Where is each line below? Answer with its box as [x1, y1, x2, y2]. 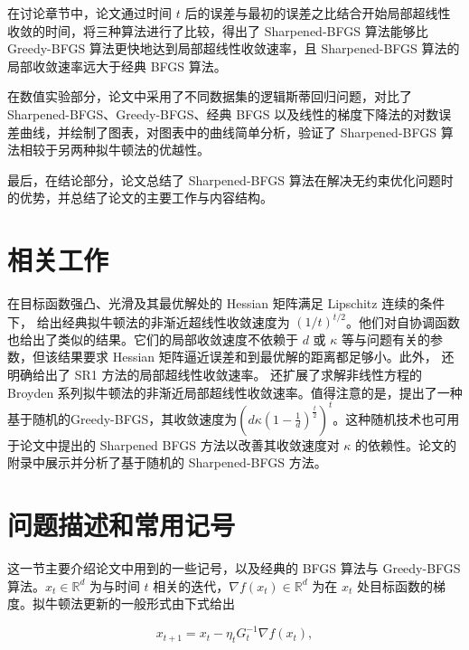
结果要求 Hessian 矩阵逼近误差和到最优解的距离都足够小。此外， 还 [57, 347, 455, 366]
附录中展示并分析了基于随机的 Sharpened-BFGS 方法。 [7, 453, 327, 472]
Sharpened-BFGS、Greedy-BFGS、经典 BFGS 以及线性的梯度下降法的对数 [7, 104, 439, 123]
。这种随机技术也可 [333, 409, 447, 428]
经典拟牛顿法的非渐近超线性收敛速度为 [61, 312, 290, 331]
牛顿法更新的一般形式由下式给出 [44, 594, 235, 613]
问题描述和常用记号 [7, 506, 236, 542]
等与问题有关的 [342, 329, 431, 348]
